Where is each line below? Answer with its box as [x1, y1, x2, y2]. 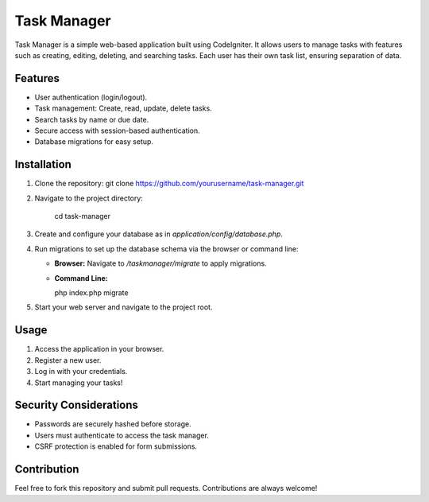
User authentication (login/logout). [34, 92, 148, 102]
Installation [14, 158, 71, 171]
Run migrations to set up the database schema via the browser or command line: [34, 243, 299, 254]
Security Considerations [14, 399, 139, 412]
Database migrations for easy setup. [34, 137, 154, 146]
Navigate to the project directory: [34, 193, 143, 203]
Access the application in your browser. [34, 344, 164, 354]
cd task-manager [54, 212, 111, 221]
